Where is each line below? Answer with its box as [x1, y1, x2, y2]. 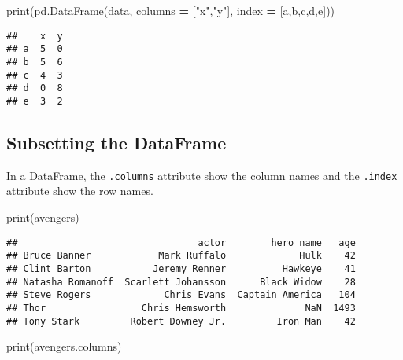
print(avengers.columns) [6, 338, 122, 354]
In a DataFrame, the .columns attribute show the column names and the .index [6, 167, 397, 183]
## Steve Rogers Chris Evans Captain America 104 [6, 289, 356, 301]
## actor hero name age [6, 237, 356, 248]
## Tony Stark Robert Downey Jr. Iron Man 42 [6, 315, 356, 327]
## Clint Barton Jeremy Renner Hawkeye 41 [6, 263, 356, 274]
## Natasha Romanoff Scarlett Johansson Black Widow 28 [6, 276, 356, 288]
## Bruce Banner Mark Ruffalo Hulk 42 [6, 250, 356, 262]
